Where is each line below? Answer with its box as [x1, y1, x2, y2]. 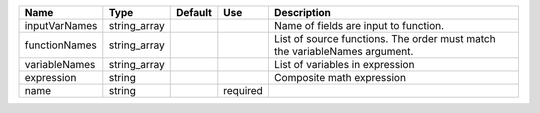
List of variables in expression [273, 58, 415, 71]
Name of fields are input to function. [273, 19, 445, 32]
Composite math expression [273, 71, 407, 84]
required [223, 84, 264, 97]
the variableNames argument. [273, 45, 414, 58]
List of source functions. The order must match [273, 32, 496, 45]
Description [273, 6, 332, 19]
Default [175, 6, 212, 19]
